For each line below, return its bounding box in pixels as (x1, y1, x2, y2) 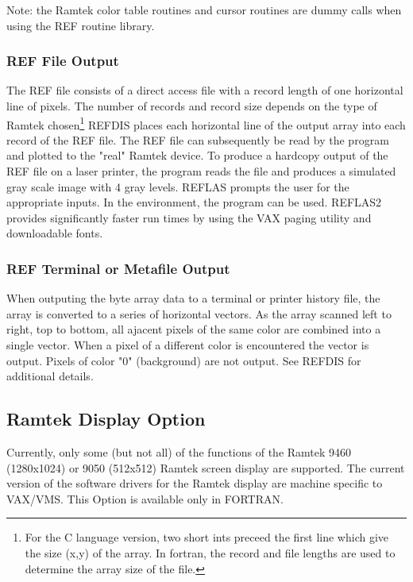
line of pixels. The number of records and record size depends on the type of (6, 98, 377, 114)
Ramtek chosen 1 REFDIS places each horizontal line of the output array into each (6, 114, 406, 133)
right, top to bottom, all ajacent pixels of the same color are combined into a (6, 321, 381, 337)
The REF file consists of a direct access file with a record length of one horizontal (6, 82, 403, 98)
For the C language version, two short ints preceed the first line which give (25, 529, 389, 545)
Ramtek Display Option (6, 407, 206, 431)
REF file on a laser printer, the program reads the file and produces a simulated (6, 163, 396, 179)
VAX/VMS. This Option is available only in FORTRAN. (6, 490, 284, 507)
